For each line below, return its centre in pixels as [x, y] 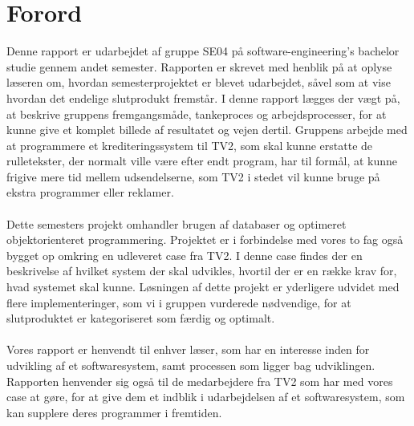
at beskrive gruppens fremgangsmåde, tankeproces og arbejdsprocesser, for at [197, 114]
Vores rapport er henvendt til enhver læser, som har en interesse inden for [188, 349]
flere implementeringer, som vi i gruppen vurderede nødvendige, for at [179, 302]
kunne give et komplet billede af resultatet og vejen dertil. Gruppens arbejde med [207, 130]
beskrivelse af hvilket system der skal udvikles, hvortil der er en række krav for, [202, 271]
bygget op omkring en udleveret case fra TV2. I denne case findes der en [185, 255]
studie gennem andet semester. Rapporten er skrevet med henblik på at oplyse [199, 66]
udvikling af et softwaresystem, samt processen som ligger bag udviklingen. [191, 365]
